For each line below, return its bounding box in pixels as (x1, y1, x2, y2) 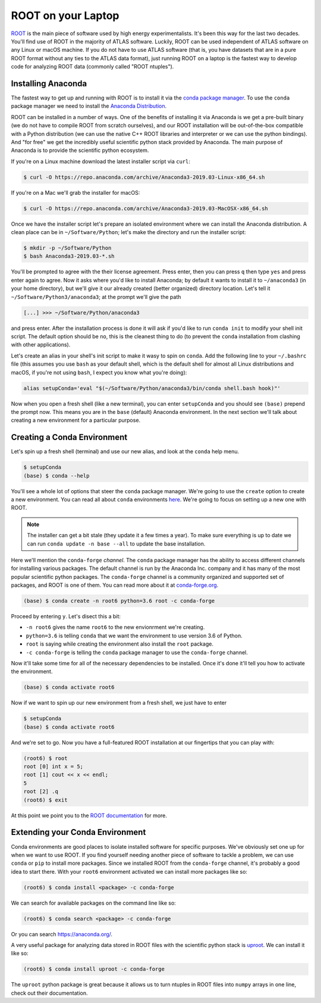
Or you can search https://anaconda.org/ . (11, 930, 113, 937)
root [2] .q (23, 788, 59, 795)
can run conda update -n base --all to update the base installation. (27, 540, 206, 547)
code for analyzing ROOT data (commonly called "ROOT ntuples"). (11, 63, 174, 70)
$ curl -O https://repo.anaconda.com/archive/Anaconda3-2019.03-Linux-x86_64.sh (23, 173, 265, 180)
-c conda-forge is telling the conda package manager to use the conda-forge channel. (26, 649, 248, 656)
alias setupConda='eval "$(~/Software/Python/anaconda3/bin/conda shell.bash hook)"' (23, 385, 281, 391)
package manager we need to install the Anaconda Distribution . (11, 102, 167, 110)
